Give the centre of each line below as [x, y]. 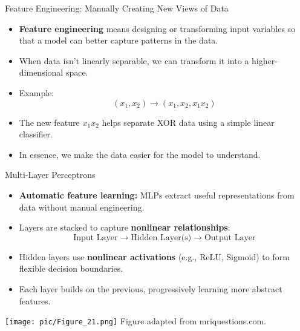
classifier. [36, 134]
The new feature [49, 122]
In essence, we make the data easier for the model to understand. [140, 154]
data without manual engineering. [82, 207]
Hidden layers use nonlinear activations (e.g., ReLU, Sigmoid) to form [154, 256]
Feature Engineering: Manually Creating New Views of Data [117, 8]
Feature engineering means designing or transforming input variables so [157, 28]
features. [35, 300]
